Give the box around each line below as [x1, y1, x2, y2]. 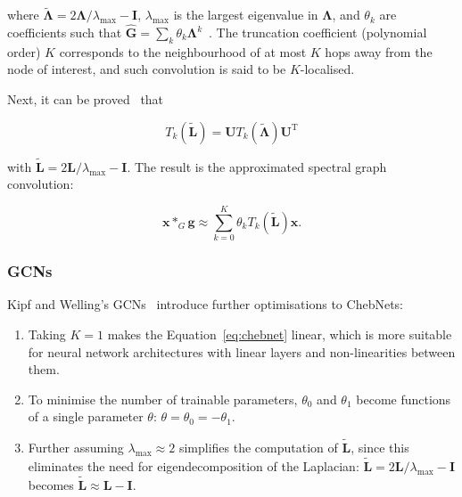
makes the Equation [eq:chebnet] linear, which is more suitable [107, 324, 452, 343]
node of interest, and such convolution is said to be [7, 60, 286, 78]
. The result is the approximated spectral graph [127, 157, 387, 175]
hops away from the [325, 42, 433, 61]
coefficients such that [7, 23, 122, 42]
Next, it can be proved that [7, 90, 164, 109]
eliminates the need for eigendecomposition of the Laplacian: [28, 456, 359, 475]
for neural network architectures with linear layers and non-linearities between [28, 342, 456, 361]
